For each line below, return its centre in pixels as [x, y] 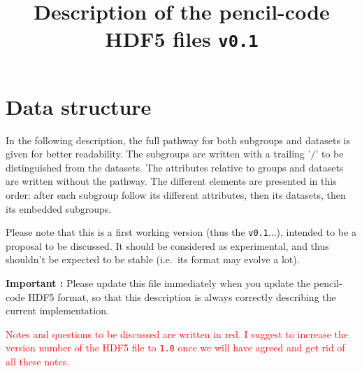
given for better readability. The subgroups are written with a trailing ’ [158, 154]
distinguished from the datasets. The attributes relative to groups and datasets [175, 167]
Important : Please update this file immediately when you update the [158, 283]
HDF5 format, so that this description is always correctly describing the [182, 296]
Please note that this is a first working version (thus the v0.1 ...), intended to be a [181, 232]
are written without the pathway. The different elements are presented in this [171, 181]
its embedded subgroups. [59, 208]
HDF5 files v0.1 [182, 39]
